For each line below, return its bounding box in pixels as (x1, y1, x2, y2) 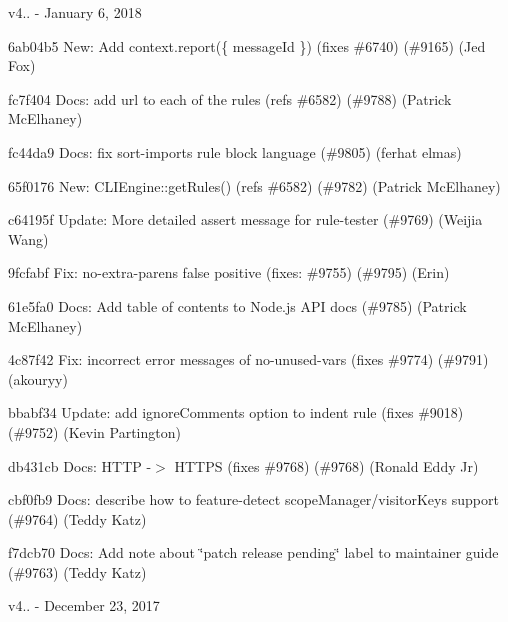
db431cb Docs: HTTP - (8, 455, 152, 476)
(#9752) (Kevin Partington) (8, 421, 181, 442)
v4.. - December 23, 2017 (8, 595, 160, 616)
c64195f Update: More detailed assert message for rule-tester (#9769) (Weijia (8, 209, 483, 230)
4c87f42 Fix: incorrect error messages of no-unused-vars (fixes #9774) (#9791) (8, 349, 489, 370)
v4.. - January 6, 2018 (8, 2, 142, 22)
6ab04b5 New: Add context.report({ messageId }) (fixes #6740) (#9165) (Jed (8, 35, 486, 56)
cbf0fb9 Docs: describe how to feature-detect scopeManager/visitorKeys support (8, 489, 499, 510)
